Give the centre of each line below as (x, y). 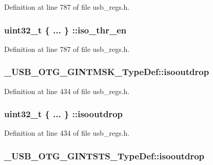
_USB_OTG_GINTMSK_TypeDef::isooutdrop (107, 72)
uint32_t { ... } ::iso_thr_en (65, 30)
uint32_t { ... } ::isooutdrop (64, 114)
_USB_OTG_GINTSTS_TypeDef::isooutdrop (104, 155)
